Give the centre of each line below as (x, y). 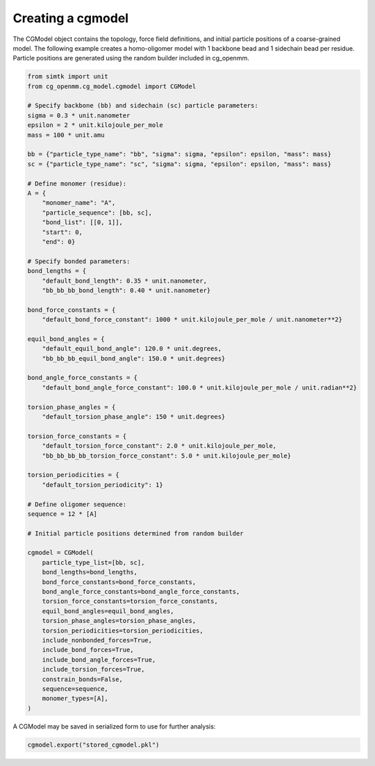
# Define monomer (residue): (77, 183)
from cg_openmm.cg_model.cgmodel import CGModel (112, 86)
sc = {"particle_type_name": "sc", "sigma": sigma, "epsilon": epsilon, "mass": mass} (180, 164)
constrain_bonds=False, (82, 679)
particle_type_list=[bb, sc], (93, 562)
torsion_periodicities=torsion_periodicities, (123, 631)
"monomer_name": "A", (79, 203)
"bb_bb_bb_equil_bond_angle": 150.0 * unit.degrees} (134, 358)
